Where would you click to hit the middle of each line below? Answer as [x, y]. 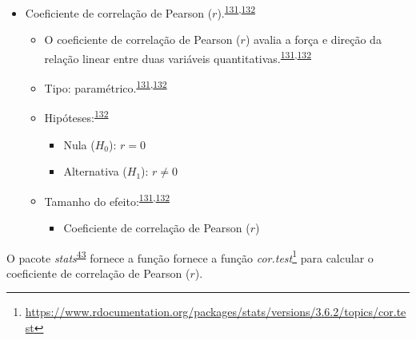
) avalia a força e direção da [313, 40]
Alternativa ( [95, 171]
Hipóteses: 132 [76, 116]
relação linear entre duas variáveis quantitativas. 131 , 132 [178, 57]
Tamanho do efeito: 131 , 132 [107, 200]
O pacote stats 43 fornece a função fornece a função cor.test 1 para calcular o [190, 256]
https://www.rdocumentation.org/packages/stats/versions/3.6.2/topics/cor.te [216, 312]
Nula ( [79, 144]
